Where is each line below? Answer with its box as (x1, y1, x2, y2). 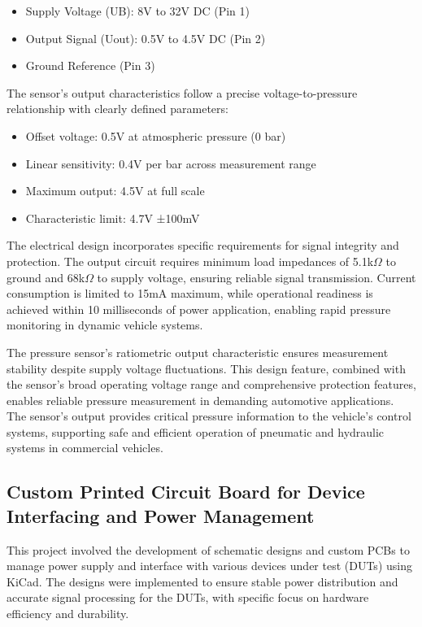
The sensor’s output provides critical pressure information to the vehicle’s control (7, 407, 411, 425)
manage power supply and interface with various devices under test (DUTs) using (7, 557, 412, 574)
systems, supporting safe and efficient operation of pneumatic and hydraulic (7, 423, 385, 440)
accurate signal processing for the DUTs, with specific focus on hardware (7, 589, 369, 606)
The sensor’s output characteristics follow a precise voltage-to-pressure (7, 84, 358, 101)
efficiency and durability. (7, 605, 129, 622)
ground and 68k (7, 268, 85, 285)
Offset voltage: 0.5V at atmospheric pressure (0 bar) (25, 127, 286, 144)
